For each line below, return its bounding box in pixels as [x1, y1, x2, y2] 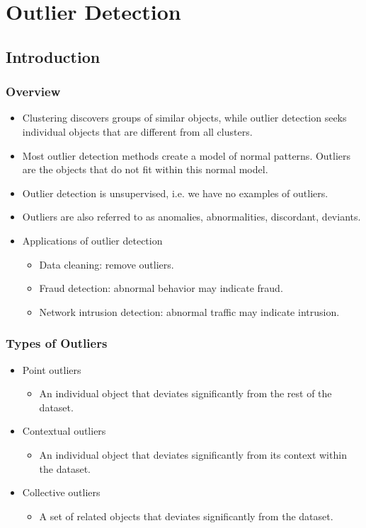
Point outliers [22, 362, 81, 377]
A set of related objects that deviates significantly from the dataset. [39, 508, 333, 523]
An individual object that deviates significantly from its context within [39, 447, 347, 462]
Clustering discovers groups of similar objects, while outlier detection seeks [22, 110, 347, 125]
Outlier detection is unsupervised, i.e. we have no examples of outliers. [22, 185, 328, 200]
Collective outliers [22, 485, 101, 500]
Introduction [6, 45, 101, 67]
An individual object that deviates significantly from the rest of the [39, 386, 332, 401]
